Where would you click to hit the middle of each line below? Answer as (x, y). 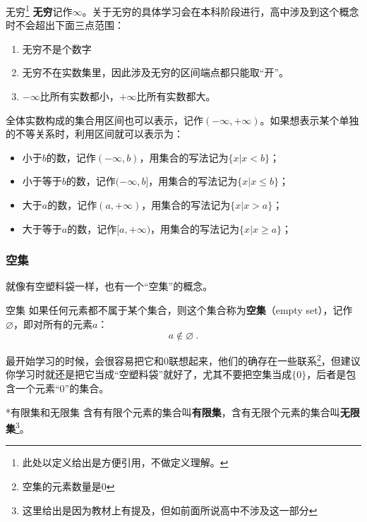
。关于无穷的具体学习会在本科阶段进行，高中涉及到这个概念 (221, 11)
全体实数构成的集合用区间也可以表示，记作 (104, 120)
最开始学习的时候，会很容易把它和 (85, 360)
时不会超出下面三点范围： (65, 25)
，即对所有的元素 (53, 323)
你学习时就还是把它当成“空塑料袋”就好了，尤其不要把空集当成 (149, 374)
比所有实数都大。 (176, 96)
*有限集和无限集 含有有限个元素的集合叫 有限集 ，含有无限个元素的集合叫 (173, 412)
